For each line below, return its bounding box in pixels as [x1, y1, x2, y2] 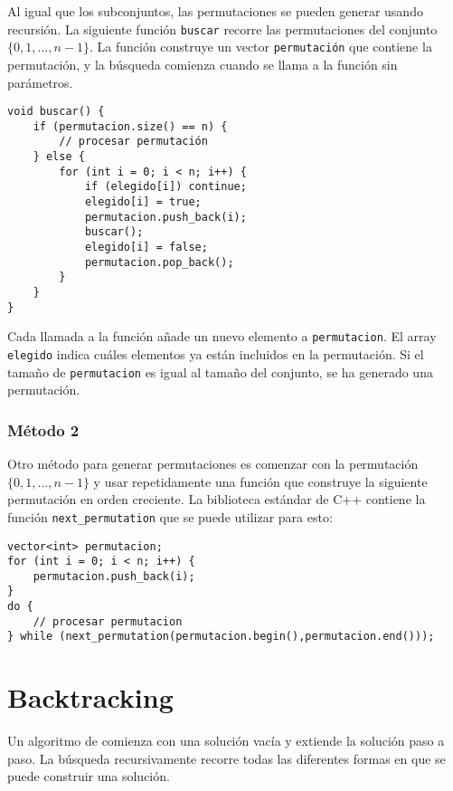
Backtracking [7, 679, 174, 716]
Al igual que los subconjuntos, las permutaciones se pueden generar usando [7, 2, 423, 20]
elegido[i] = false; [84, 241, 208, 253]
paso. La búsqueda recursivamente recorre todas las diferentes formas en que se [7, 748, 446, 767]
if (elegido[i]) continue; [84, 180, 247, 194]
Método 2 [7, 418, 80, 441]
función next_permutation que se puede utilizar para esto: [7, 507, 333, 526]
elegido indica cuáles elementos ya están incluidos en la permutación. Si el [7, 344, 424, 363]
